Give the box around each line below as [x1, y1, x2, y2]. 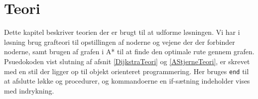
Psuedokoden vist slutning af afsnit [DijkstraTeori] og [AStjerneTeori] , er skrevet [4, 56, 250, 66]
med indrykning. [4, 85, 54, 96]
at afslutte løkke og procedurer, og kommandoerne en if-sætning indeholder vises [4, 76, 250, 86]
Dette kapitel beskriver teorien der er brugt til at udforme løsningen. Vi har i [4, 27, 240, 37]
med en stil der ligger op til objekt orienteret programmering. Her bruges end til [4, 66, 249, 76]
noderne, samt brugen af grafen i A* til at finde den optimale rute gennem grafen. [4, 46, 255, 57]
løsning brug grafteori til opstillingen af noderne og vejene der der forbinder [4, 36, 235, 47]
